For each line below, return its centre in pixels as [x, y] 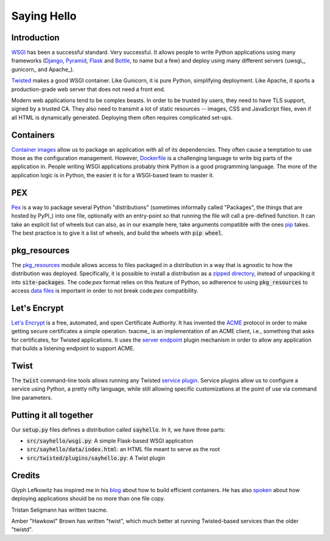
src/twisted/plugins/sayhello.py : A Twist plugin [96, 458]
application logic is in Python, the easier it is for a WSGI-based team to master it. [112, 175]
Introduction [35, 38]
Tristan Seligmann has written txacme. [60, 510]
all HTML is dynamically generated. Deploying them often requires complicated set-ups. [122, 117]
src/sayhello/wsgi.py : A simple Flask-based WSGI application [110, 441]
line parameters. [32, 397]
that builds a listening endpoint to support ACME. [73, 348]
